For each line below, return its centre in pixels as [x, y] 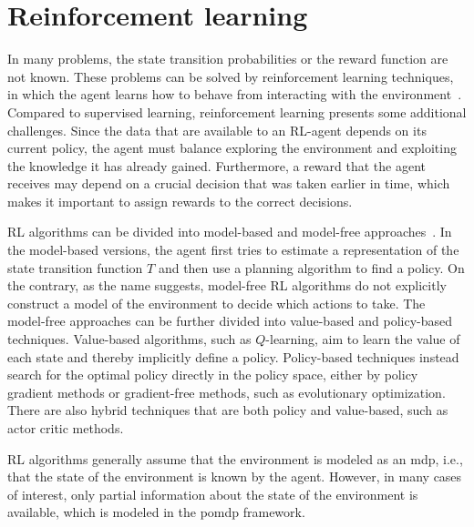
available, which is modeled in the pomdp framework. [156, 512]
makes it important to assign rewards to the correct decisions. [180, 201]
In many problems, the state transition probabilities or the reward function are [228, 59]
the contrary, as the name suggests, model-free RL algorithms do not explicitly [227, 285]
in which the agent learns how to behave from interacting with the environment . [235, 94]
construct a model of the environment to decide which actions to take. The [216, 303]
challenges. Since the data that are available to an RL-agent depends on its [217, 130]
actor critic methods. [66, 428]
